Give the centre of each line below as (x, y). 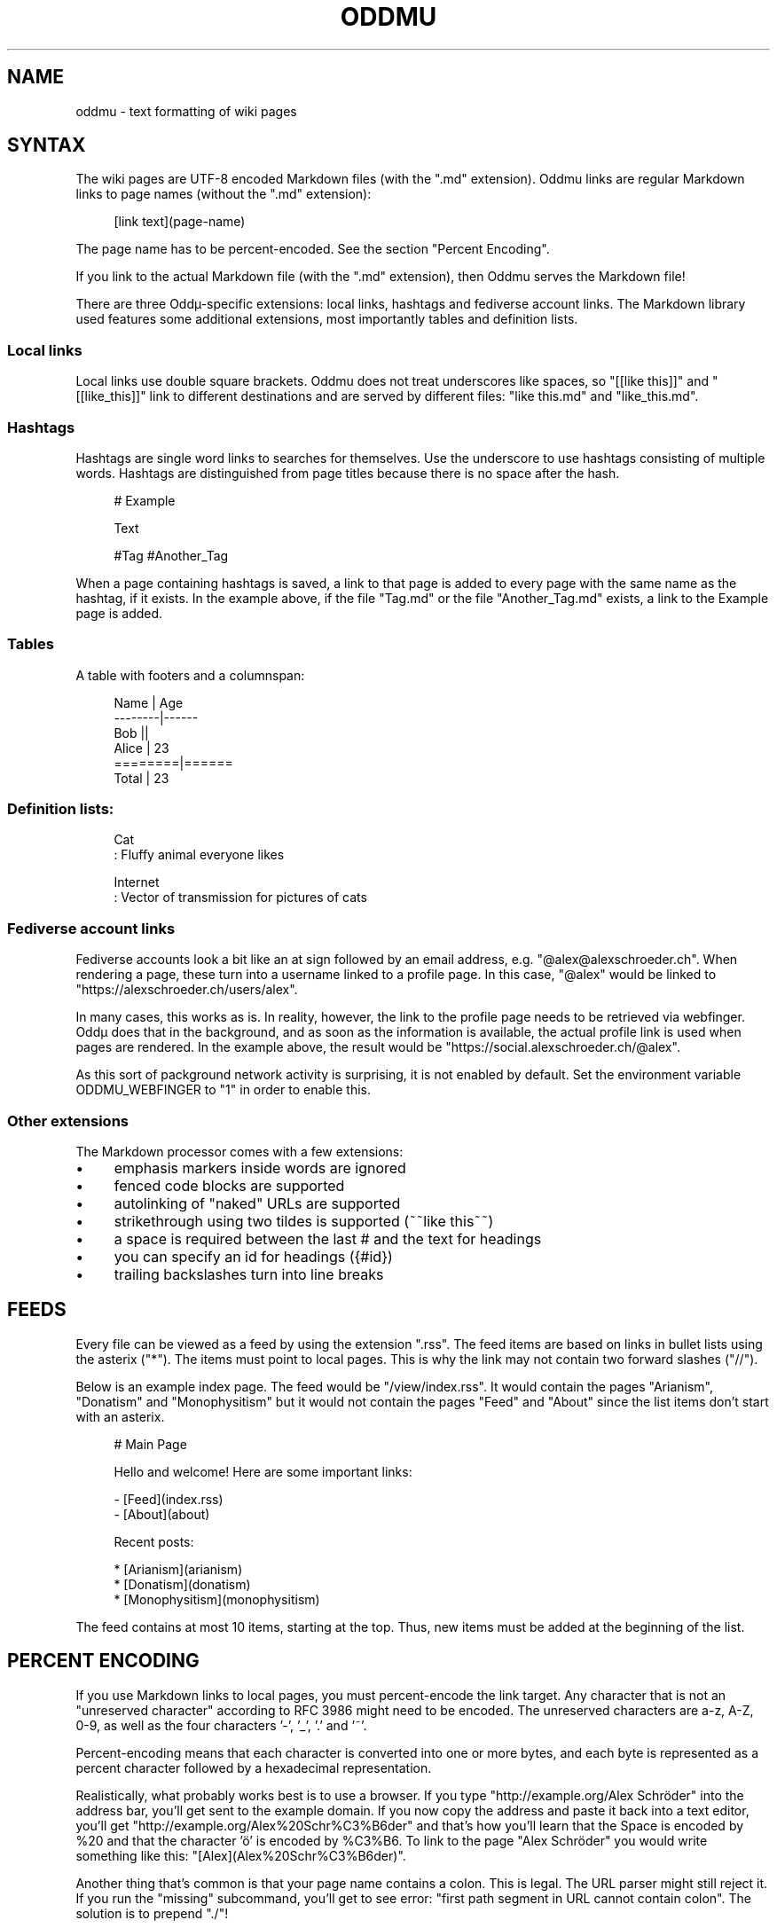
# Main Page (150, 1444)
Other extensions (68, 1121)
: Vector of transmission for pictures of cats (240, 897)
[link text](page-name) (180, 222)
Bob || (131, 733)
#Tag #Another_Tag (171, 555)
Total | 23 (141, 778)
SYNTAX (47, 145)
